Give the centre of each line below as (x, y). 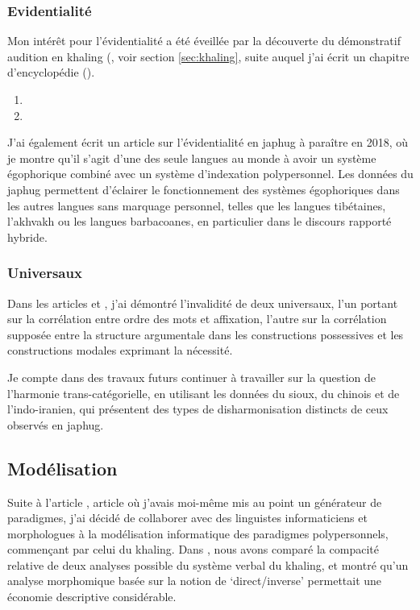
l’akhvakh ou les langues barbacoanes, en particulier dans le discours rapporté (200, 221)
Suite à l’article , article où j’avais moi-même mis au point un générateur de (195, 502)
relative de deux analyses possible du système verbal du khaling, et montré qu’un (208, 564)
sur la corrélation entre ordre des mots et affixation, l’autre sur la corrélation (197, 319)
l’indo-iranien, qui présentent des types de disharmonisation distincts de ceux (198, 409)
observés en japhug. (56, 424)
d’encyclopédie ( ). (51, 72)
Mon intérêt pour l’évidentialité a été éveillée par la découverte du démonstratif (204, 41)
